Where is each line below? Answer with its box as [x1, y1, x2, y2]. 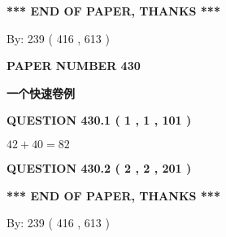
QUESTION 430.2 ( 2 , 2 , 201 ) [7, 159, 192, 176]
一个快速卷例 [7, 84, 75, 101]
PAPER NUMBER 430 [7, 57, 141, 74]
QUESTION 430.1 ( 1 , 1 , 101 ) [7, 112, 192, 129]
